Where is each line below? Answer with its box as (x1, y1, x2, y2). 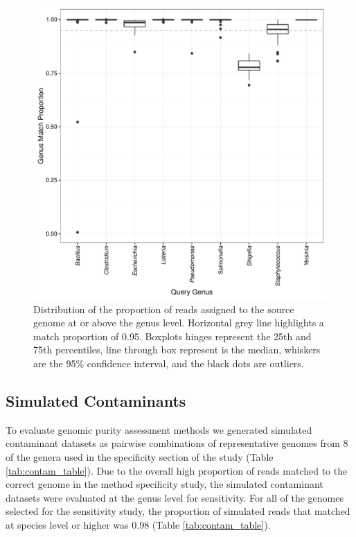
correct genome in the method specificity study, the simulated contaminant (6, 477, 323, 491)
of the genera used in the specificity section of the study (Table (6, 449, 274, 464)
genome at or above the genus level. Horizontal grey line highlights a (33, 315, 324, 330)
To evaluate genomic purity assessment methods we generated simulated (6, 422, 312, 437)
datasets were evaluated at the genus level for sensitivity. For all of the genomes (6, 490, 344, 504)
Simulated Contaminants (6, 389, 186, 411)
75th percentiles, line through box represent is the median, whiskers (33, 342, 321, 357)
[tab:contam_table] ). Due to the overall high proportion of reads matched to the (6, 463, 348, 477)
